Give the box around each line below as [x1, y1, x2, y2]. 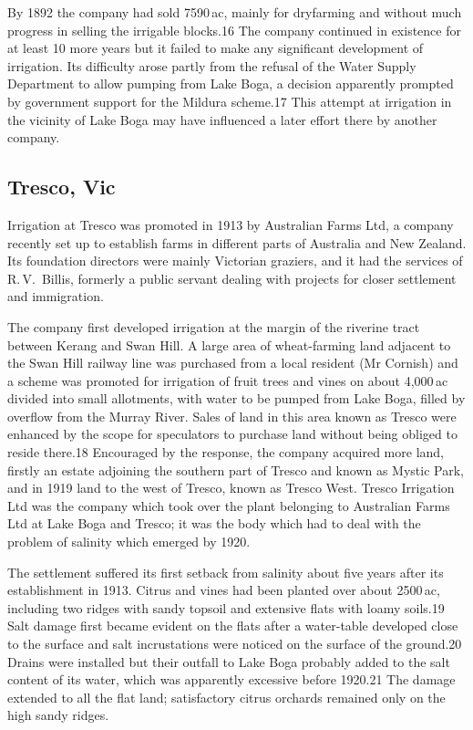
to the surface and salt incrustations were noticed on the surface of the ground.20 [7, 634, 462, 653]
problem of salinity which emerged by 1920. [7, 532, 251, 551]
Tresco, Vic [7, 172, 116, 201]
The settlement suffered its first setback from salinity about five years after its [7, 562, 444, 581]
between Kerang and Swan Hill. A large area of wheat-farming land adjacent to [7, 335, 451, 354]
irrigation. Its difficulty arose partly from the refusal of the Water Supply [7, 56, 416, 75]
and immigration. [7, 287, 104, 306]
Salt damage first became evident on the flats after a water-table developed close [7, 616, 458, 635]
